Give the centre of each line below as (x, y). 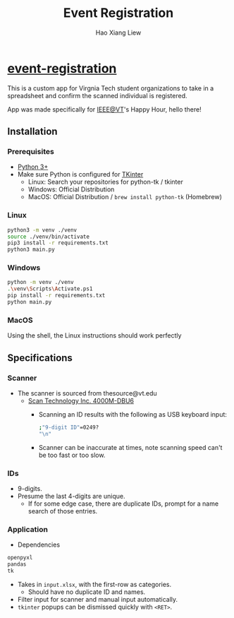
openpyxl (20, 558)
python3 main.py (31, 250)
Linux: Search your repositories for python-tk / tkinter (105, 182)
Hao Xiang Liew (118, 32)
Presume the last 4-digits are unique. (71, 496)
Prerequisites (31, 151)
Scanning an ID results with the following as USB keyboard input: (133, 414)
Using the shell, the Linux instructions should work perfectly (94, 335)
